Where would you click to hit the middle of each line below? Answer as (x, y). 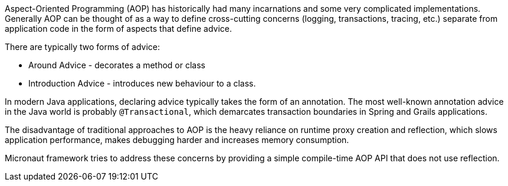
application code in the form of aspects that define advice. (118, 29)
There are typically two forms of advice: (82, 47)
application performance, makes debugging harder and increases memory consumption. (177, 140)
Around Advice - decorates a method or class (117, 65)
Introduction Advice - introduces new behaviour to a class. (142, 83)
